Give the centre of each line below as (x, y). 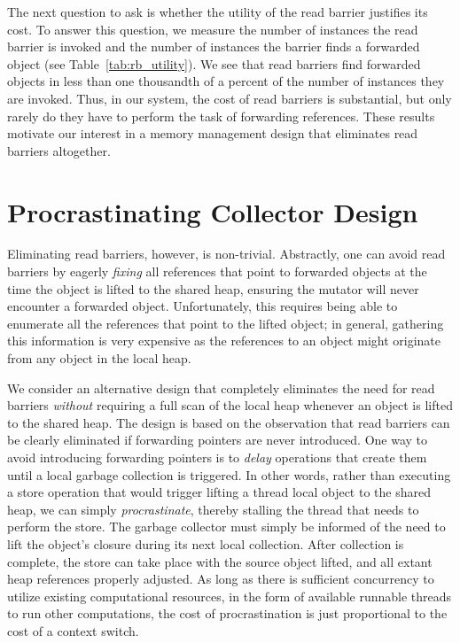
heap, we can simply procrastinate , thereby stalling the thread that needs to (213, 509)
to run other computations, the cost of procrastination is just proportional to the (227, 613)
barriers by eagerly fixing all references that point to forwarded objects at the (217, 271)
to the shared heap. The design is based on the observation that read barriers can (229, 422)
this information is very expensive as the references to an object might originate (224, 341)
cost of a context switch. (73, 630)
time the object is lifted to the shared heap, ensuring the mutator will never (213, 288)
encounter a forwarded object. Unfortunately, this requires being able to (203, 306)
